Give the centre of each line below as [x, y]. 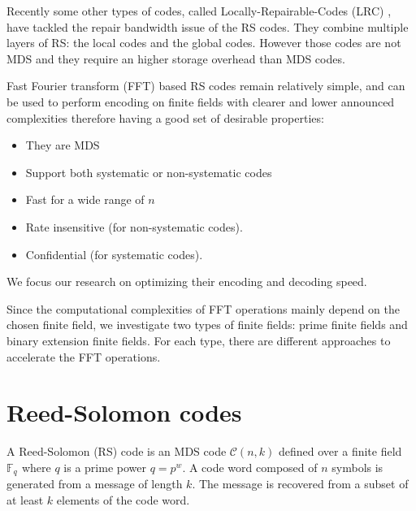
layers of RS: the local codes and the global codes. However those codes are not [204, 43]
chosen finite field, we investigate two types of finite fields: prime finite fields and [207, 325]
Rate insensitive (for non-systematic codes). [134, 226]
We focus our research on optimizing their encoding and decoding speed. [187, 281]
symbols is [357, 467]
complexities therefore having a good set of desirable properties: [165, 117]
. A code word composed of [250, 467]
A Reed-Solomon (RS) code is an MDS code [117, 451]
